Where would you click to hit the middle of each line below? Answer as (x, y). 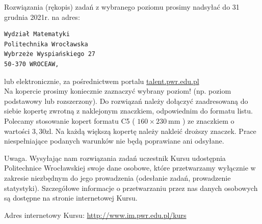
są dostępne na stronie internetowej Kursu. (71, 198)
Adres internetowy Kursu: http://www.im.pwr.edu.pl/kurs (95, 215)
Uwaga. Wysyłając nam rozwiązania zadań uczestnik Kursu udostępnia (115, 158)
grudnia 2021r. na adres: (42, 17)
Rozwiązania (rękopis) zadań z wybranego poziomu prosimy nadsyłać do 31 (122, 7)
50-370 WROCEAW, (32, 64)
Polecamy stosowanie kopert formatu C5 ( (70, 120)
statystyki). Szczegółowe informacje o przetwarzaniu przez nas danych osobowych (131, 188)
